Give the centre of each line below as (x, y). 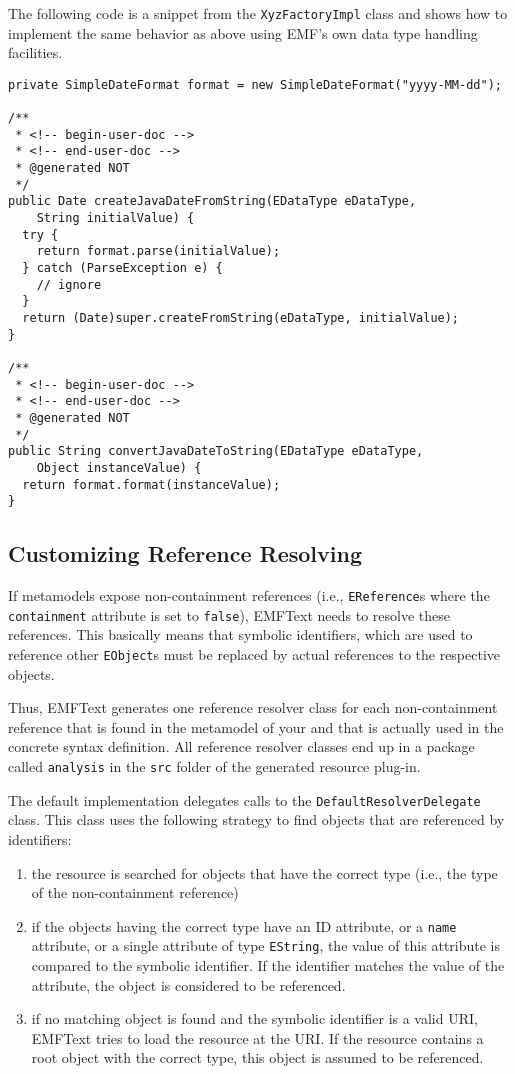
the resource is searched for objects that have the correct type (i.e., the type (264, 872)
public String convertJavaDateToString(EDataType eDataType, (216, 451)
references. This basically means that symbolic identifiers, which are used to (240, 634)
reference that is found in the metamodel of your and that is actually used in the (256, 726)
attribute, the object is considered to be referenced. (188, 984)
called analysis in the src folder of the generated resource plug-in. (214, 766)
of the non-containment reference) (135, 892)
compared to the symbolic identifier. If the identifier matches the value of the (268, 965)
